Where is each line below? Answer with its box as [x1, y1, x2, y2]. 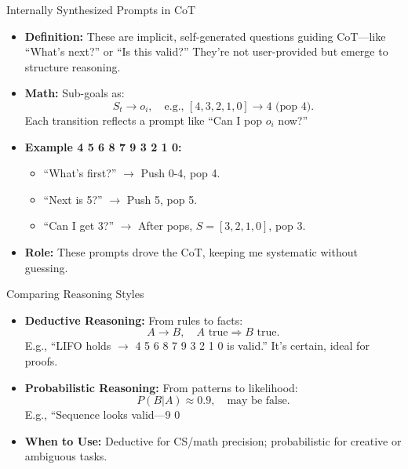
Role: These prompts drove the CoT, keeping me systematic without [24, 243, 358, 260]
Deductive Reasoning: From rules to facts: [24, 311, 243, 328]
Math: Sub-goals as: [24, 85, 125, 101]
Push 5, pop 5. [126, 191, 198, 207]
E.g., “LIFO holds [24, 337, 111, 354]
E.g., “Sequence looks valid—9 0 [24, 406, 180, 423]
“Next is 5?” [43, 191, 103, 207]
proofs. [24, 352, 58, 369]
